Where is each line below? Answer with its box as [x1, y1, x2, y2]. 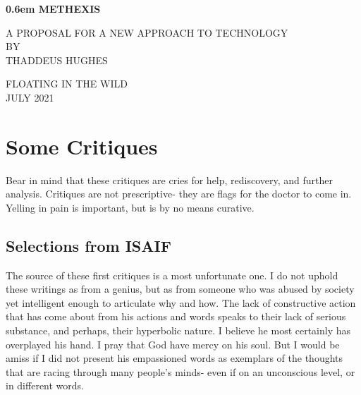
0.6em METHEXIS [6, 1, 101, 16]
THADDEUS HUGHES [6, 52, 108, 67]
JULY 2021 [6, 90, 54, 104]
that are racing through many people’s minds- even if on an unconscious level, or [6, 364, 355, 379]
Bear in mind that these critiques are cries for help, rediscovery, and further [6, 172, 334, 187]
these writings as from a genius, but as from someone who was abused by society [6, 281, 355, 296]
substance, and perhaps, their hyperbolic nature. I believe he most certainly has [6, 323, 351, 338]
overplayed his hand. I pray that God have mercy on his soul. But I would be [6, 336, 340, 351]
